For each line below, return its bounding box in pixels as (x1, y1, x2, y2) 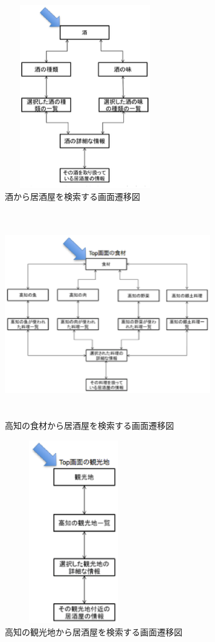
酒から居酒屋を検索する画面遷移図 (5, 190, 140, 202)
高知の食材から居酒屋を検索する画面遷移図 (5, 419, 174, 432)
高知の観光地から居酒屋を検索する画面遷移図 (5, 625, 182, 638)
